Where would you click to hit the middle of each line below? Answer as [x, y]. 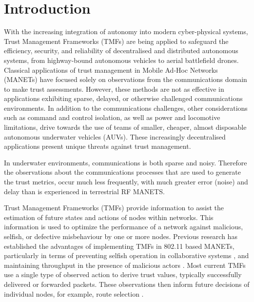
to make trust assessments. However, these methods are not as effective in [114, 89]
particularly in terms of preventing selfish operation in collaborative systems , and [127, 255]
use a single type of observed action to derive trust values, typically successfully [123, 274]
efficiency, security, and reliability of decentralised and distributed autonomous [121, 50]
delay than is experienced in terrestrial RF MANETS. [84, 191]
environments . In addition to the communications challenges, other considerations [126, 108]
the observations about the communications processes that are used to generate [122, 172]
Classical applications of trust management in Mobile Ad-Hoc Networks [111, 70]
